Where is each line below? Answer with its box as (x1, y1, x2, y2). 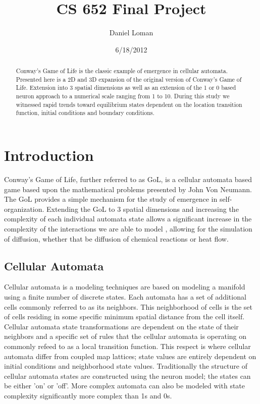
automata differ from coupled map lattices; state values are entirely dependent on (4, 351, 256, 361)
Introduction (4, 145, 94, 165)
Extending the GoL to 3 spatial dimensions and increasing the (46, 203, 239, 214)
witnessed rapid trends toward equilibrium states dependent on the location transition (16, 100, 242, 108)
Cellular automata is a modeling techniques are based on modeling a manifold (4, 281, 245, 292)
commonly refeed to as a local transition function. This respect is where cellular (4, 340, 251, 351)
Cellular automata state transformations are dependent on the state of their (4, 321, 239, 331)
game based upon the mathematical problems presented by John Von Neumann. (4, 184, 252, 194)
